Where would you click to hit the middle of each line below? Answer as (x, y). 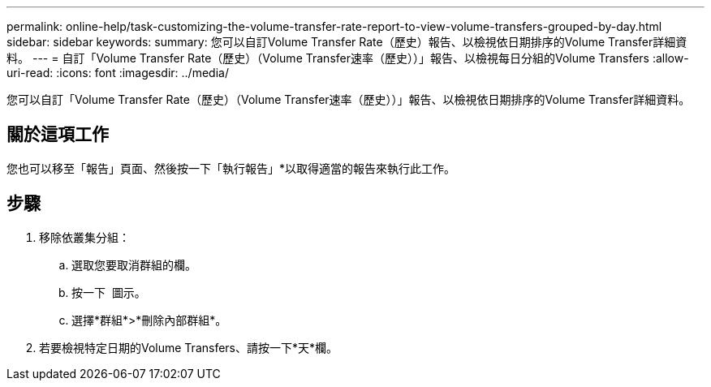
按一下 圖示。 (109, 292)
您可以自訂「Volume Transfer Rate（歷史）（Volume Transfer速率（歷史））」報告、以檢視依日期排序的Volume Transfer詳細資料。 (349, 99)
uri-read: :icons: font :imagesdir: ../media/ (118, 73)
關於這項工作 (58, 135)
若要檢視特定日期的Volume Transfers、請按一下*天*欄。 (189, 347)
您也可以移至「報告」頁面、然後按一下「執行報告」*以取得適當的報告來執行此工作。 (231, 168)
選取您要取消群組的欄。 (134, 264)
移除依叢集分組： (84, 237)
